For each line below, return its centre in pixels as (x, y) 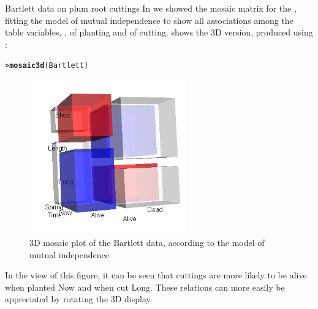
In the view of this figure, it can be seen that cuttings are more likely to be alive (156, 275)
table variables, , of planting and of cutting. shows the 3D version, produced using (159, 32)
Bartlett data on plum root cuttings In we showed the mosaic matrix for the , (151, 8)
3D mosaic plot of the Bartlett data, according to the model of (147, 243)
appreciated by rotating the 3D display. (79, 299)
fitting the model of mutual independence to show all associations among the (149, 20)
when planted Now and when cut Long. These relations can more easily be (145, 287)
